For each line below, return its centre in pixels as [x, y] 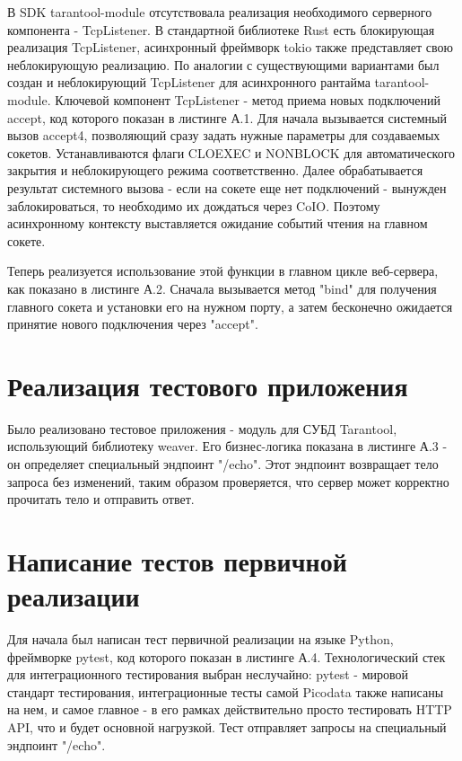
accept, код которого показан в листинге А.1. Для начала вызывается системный [227, 117]
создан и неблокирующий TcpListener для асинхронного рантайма [189, 82]
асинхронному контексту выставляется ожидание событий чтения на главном [218, 223]
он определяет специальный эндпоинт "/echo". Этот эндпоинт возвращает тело [223, 464]
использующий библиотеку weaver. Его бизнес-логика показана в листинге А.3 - [227, 446]
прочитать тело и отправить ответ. [101, 499]
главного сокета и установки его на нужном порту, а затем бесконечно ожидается [230, 306]
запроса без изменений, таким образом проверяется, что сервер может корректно [228, 481]
